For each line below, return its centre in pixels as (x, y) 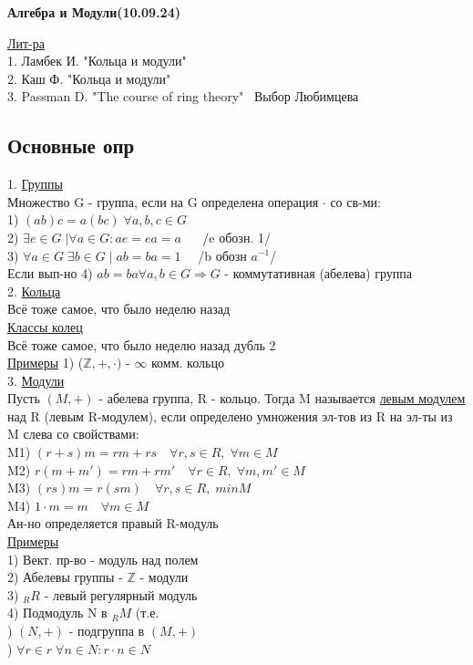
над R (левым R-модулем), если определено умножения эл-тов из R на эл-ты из (230, 416)
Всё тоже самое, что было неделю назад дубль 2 (142, 344)
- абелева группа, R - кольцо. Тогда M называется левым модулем (282, 398)
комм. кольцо (188, 364)
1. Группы (35, 184)
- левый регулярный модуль (121, 594)
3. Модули (36, 380)
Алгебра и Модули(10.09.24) (94, 12)
